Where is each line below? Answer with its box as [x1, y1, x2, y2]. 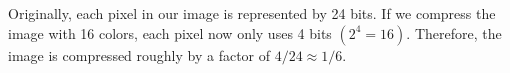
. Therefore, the [406, 22, 502, 43]
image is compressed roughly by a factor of [8, 44, 271, 65]
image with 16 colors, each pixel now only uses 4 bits [8, 22, 332, 43]
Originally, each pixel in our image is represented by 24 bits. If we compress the [8, 3, 496, 23]
